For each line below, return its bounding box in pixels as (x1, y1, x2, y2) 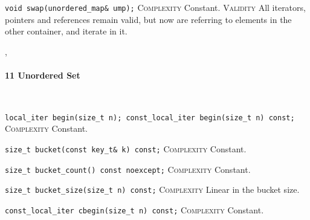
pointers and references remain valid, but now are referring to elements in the (5, 13, 292, 25)
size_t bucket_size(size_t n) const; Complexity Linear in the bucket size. (5, 183, 300, 196)
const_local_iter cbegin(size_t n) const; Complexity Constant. (5, 204, 264, 216)
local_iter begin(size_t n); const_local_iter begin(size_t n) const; (5, 113, 295, 122)
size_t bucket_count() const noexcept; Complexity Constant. (5, 163, 251, 175)
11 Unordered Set (5, 69, 80, 82)
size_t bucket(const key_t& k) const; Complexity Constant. (5, 143, 247, 155)
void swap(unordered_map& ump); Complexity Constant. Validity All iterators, (5, 1, 306, 13)
